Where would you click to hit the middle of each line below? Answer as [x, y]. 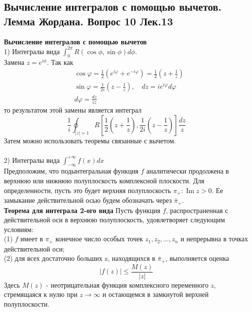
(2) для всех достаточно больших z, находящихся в [80, 258]
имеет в [32, 239]
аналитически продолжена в [188, 171]
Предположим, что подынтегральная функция [71, 171]
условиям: [19, 229]
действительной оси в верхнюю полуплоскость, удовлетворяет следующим [115, 220]
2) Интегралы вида [32, 160]
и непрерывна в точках [214, 239]
